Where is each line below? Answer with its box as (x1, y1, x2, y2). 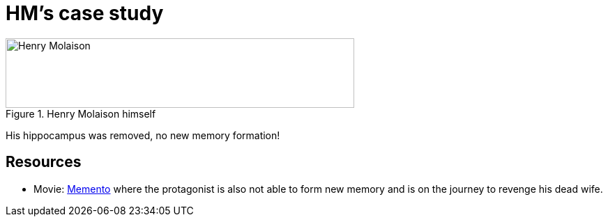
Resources (6, 153, 82, 171)
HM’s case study (6, 1, 164, 25)
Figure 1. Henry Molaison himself (6, 107, 156, 120)
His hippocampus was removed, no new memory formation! (6, 129, 280, 141)
